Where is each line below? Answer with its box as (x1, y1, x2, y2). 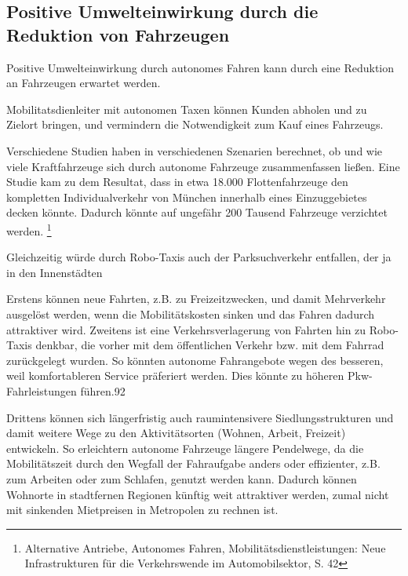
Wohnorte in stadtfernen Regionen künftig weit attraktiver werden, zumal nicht (6, 486, 389, 502)
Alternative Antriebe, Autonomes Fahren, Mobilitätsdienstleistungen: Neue (24, 539, 386, 556)
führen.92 (80, 382, 126, 399)
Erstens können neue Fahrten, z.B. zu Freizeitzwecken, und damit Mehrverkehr (6, 290, 386, 307)
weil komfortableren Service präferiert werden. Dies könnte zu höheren (6, 367, 344, 384)
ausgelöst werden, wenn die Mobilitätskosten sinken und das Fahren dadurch (6, 305, 375, 322)
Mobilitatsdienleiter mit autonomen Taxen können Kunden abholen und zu (6, 100, 367, 117)
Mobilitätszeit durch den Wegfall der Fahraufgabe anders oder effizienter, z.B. (6, 455, 381, 472)
